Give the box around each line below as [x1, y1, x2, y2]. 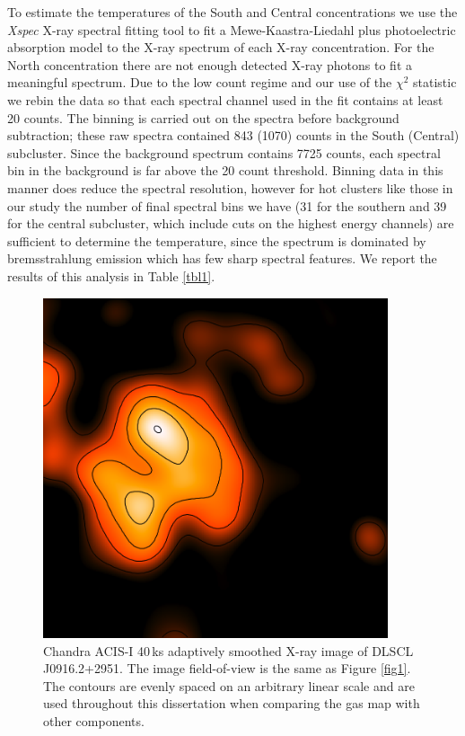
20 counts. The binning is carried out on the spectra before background [7, 108, 399, 127]
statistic [413, 73, 457, 92]
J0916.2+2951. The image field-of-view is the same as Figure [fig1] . [43, 659, 411, 678]
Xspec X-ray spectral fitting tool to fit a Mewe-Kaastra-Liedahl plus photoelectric [7, 20, 456, 39]
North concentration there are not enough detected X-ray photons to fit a [7, 55, 412, 74]
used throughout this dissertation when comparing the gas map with [43, 694, 420, 713]
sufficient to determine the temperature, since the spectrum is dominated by [7, 231, 426, 250]
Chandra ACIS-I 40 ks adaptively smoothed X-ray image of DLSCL [43, 641, 414, 660]
